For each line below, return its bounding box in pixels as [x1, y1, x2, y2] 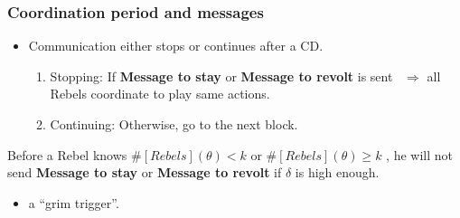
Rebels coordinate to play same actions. [50, 84, 270, 103]
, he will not [386, 145, 453, 164]
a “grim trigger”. [28, 193, 119, 212]
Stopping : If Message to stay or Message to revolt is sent [50, 66, 393, 85]
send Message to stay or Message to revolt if [7, 163, 282, 182]
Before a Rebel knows [7, 145, 127, 164]
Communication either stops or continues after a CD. [28, 36, 324, 55]
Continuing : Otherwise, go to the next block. [50, 115, 298, 133]
